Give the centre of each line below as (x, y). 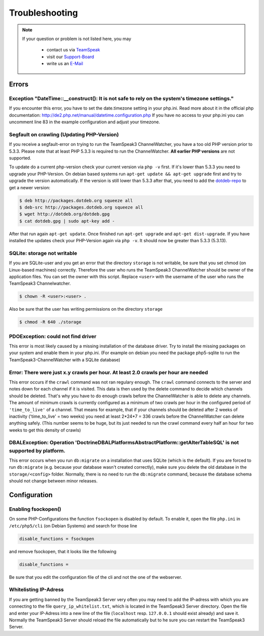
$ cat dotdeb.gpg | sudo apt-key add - (67, 221)
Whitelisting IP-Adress (36, 590)
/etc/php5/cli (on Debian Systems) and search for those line (73, 525)
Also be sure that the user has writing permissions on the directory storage (86, 309)
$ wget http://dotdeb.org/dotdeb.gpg (65, 214)
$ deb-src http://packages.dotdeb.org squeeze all (81, 207)
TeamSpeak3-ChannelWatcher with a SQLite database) (65, 360)
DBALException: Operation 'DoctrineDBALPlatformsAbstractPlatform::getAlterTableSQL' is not (124, 443)
